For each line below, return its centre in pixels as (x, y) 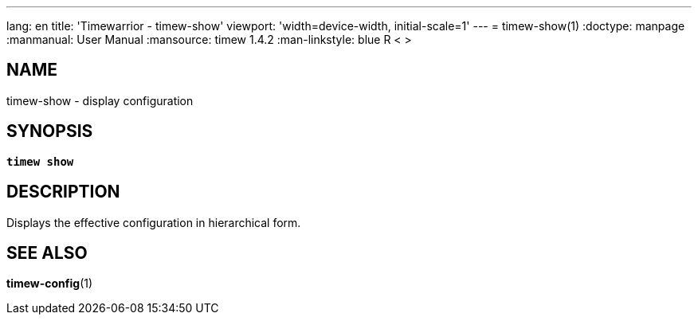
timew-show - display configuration (100, 100)
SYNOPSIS (50, 131)
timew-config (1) (50, 284)
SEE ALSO (47, 252)
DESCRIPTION (63, 192)
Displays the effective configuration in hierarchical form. (154, 222)
